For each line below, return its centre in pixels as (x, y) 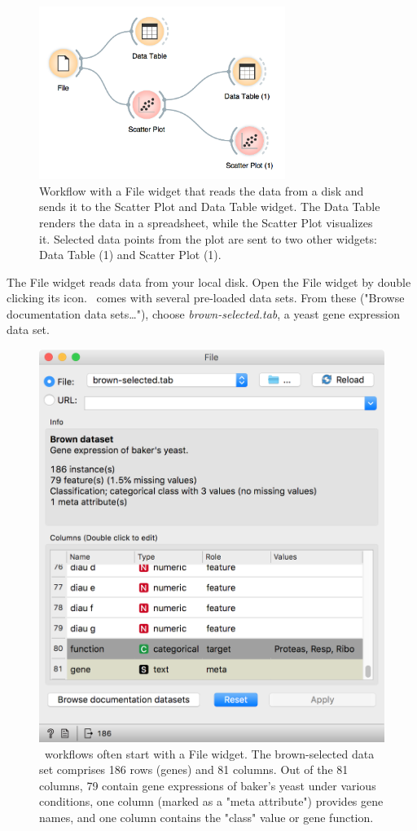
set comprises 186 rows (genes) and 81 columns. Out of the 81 (194, 769)
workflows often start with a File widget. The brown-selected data (209, 753)
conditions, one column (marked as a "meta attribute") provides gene (211, 801)
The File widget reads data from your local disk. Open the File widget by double (209, 281)
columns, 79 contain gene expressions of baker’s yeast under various (208, 785)
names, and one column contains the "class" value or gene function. (206, 817)
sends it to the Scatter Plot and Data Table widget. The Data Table (210, 207)
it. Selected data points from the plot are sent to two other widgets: (208, 238)
